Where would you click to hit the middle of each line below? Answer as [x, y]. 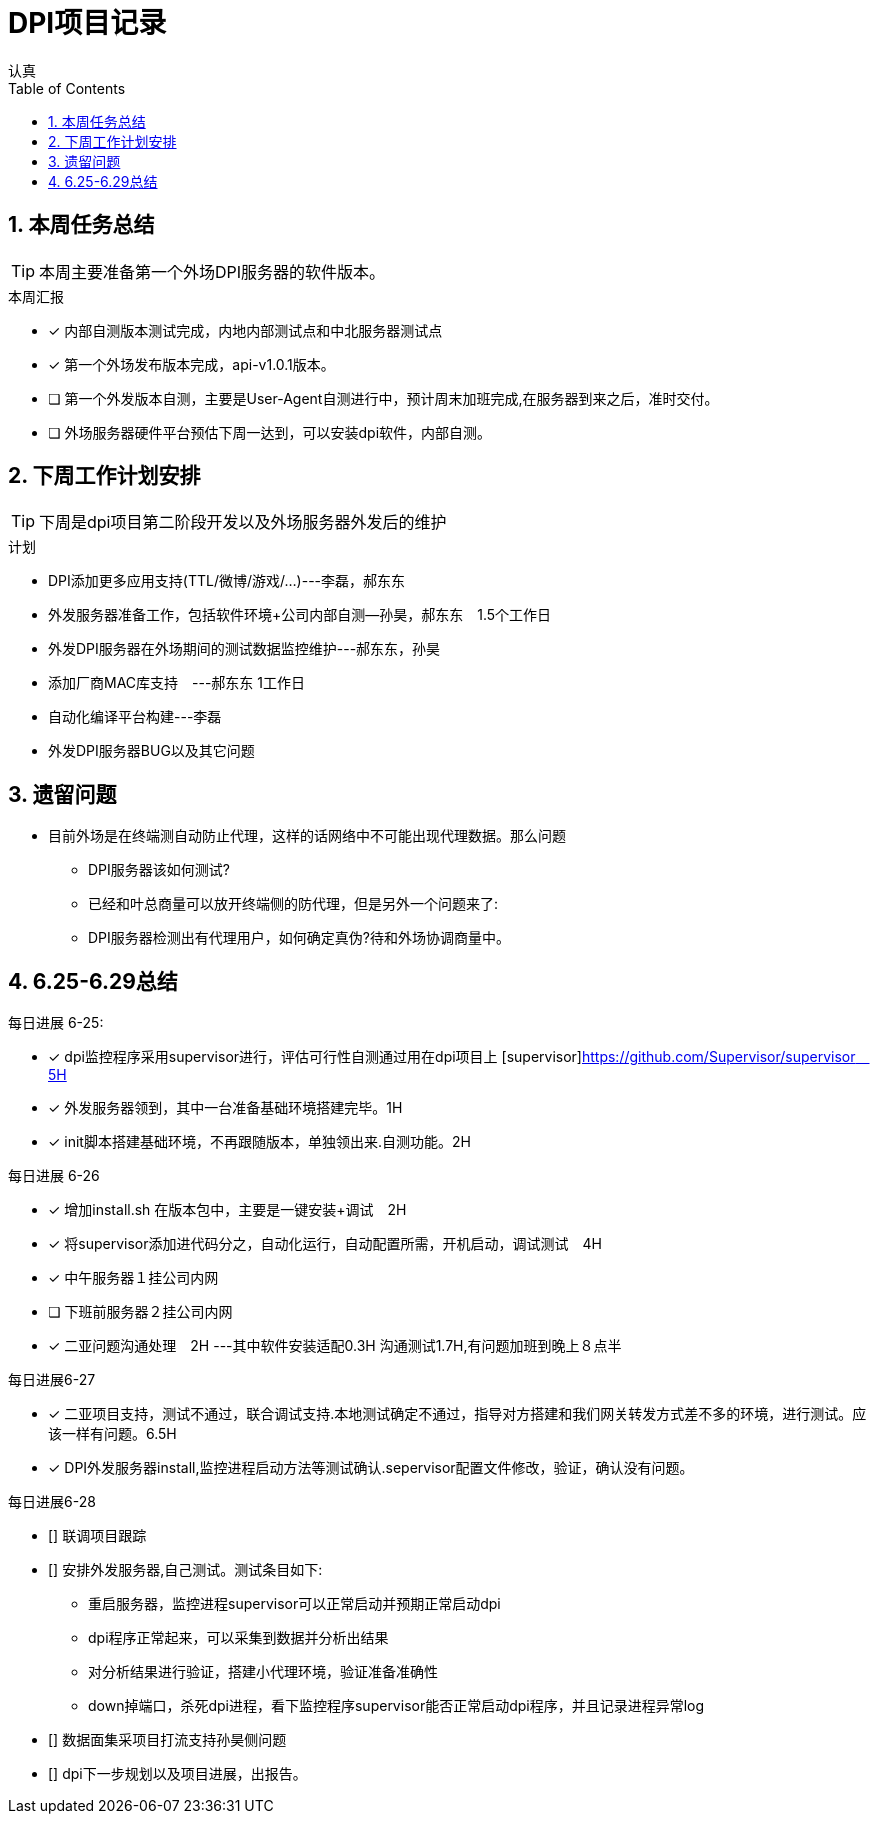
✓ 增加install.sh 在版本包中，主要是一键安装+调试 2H [227, 1210]
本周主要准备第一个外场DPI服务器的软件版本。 [212, 271]
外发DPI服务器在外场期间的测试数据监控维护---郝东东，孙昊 [244, 649]
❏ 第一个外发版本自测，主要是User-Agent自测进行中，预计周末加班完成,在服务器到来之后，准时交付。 [383, 398]
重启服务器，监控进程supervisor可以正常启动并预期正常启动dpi [294, 1604]
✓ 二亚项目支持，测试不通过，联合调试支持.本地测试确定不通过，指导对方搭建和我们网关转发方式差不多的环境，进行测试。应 [457, 1414]
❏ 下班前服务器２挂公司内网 [140, 1312]
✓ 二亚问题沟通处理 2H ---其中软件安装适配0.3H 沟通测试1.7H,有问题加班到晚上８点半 [335, 1346]
